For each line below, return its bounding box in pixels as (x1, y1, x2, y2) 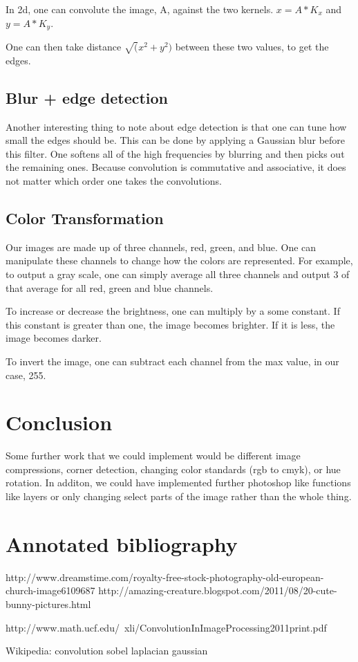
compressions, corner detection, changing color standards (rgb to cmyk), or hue (6, 461, 341, 476)
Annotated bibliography (6, 529, 238, 558)
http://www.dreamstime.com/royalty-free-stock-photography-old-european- (6, 569, 324, 584)
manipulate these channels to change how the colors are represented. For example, (6, 253, 353, 268)
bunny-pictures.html (6, 596, 91, 611)
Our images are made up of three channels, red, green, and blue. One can (6, 239, 317, 254)
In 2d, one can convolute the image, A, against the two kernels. (6, 2, 274, 16)
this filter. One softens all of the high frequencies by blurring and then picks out (6, 146, 345, 160)
